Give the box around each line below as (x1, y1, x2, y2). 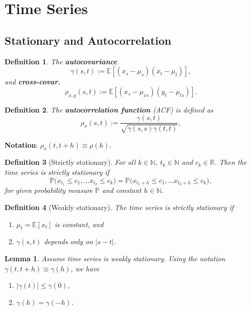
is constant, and (54, 219, 104, 229)
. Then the (214, 157, 247, 167)
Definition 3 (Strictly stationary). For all (5, 157, 136, 167)
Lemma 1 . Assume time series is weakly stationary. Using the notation (5, 253, 225, 264)
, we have (70, 263, 100, 273)
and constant (102, 185, 142, 195)
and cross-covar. (5, 76, 61, 87)
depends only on (44, 236, 93, 247)
